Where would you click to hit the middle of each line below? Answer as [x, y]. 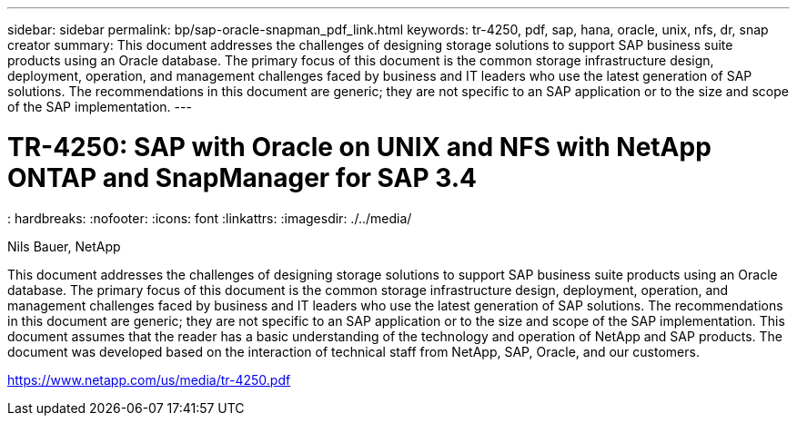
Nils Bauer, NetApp [64, 246]
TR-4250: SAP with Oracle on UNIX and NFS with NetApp [359, 147]
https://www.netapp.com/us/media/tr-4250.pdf [149, 379]
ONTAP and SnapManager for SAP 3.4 [242, 177]
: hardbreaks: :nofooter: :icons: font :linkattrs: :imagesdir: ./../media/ [210, 218]
